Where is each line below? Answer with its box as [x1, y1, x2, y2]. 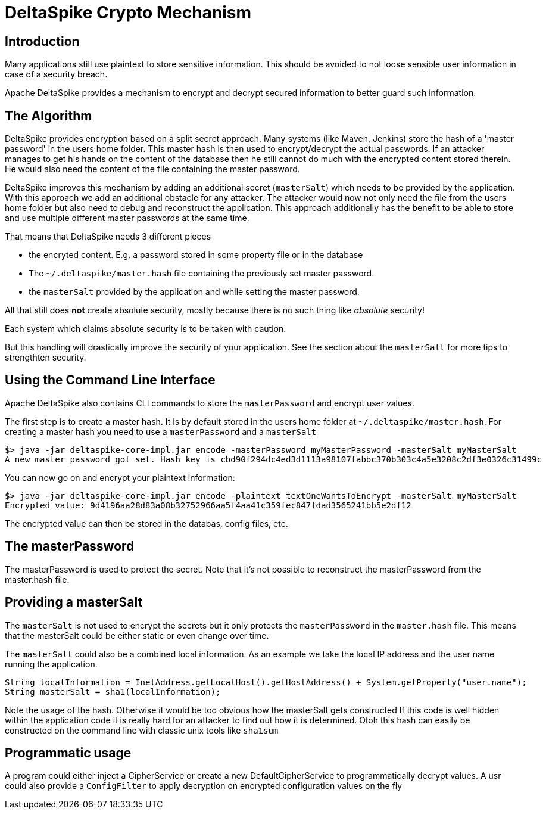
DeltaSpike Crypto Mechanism [5, 2, 252, 23]
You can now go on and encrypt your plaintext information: [5, 472, 235, 483]
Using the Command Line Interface [5, 372, 216, 388]
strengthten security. [5, 352, 86, 363]
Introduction [5, 33, 80, 49]
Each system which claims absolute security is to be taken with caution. [5, 324, 286, 334]
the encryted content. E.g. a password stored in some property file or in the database [29, 250, 363, 260]
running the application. [5, 658, 98, 669]
